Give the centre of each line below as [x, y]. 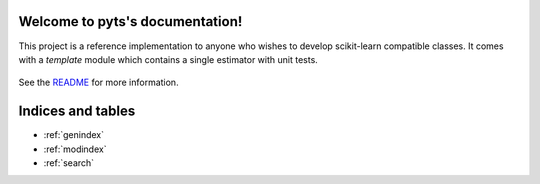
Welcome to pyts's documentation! [130, 21]
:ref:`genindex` [74, 135]
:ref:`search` [69, 162]
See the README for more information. [98, 82]
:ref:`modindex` [75, 149]
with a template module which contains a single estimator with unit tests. [168, 59]
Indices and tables [77, 111]
